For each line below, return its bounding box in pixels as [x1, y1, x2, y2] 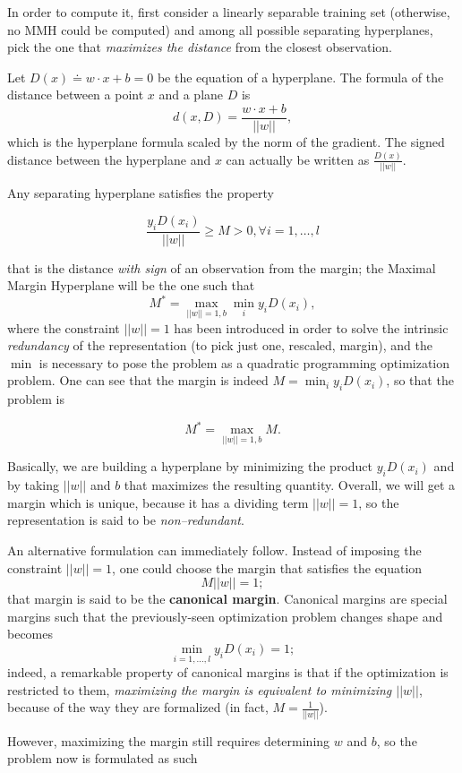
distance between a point [7, 85, 144, 104]
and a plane [158, 85, 224, 104]
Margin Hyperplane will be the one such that [7, 276, 255, 295]
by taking [7, 476, 59, 494]
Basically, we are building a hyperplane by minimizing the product [7, 457, 372, 476]
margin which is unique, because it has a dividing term [7, 493, 309, 511]
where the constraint [7, 318, 120, 337]
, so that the [386, 371, 454, 390]
